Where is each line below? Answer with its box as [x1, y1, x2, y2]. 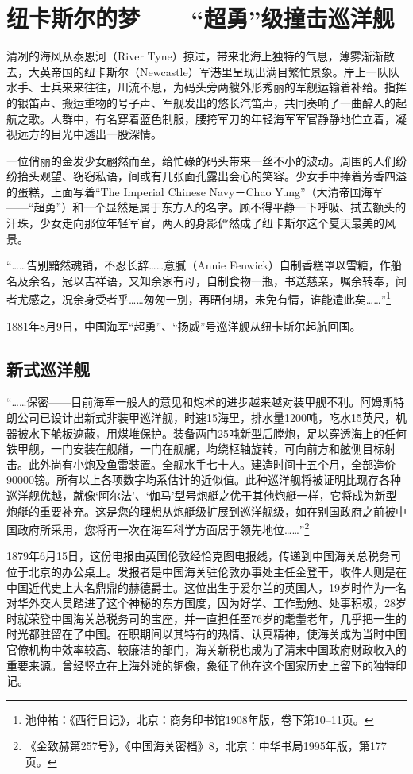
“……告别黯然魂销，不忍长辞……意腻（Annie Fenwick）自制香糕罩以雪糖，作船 [6, 257, 402, 273]
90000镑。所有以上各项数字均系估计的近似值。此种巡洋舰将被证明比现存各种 [6, 471, 401, 488]
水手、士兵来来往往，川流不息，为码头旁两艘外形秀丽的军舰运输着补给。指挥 [6, 79, 407, 95]
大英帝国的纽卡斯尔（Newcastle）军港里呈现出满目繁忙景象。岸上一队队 [28, 63, 399, 79]
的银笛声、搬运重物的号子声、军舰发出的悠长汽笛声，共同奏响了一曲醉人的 [6, 94, 396, 110]
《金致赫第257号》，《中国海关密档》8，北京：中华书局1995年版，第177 [25, 737, 387, 754]
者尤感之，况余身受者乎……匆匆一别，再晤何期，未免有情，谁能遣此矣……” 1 [6, 288, 391, 308]
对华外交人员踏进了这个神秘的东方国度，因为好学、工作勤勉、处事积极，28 [6, 594, 396, 611]
